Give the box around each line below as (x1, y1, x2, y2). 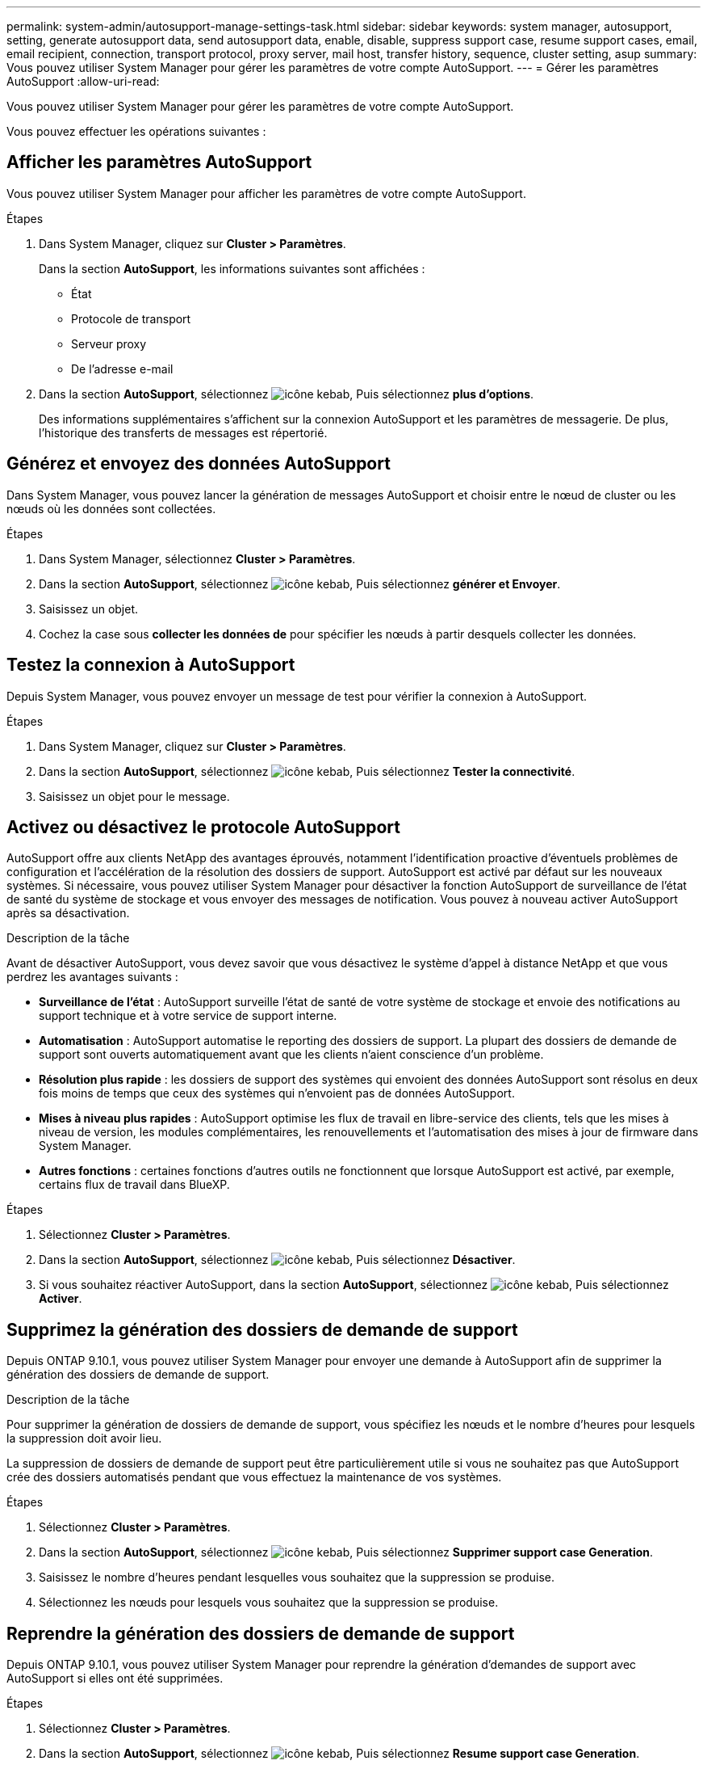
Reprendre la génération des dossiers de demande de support (6, 1623, 515, 1644)
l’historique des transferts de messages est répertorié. (39, 425, 328, 440)
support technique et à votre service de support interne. (39, 1009, 337, 1023)
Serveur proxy (71, 336, 147, 351)
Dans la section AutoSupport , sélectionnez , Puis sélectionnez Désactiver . (39, 1253, 516, 1267)
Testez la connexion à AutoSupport (6, 655, 295, 676)
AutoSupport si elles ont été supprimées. (6, 1671, 224, 1686)
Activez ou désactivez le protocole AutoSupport (6, 816, 400, 837)
